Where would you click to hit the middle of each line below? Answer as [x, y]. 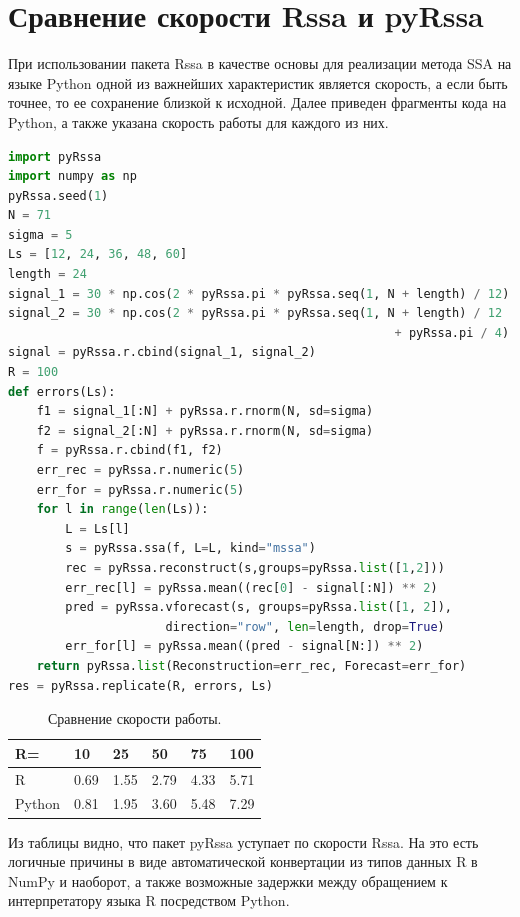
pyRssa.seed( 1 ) [58, 195]
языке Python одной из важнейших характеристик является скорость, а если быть [258, 82]
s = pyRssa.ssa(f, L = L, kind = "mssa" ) [190, 548]
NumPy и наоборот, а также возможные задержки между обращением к [228, 880]
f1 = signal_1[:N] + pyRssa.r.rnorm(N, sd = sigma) [205, 411]
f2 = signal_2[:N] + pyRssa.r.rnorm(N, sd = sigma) [205, 430]
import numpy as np [72, 176]
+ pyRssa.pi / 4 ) [452, 332]
